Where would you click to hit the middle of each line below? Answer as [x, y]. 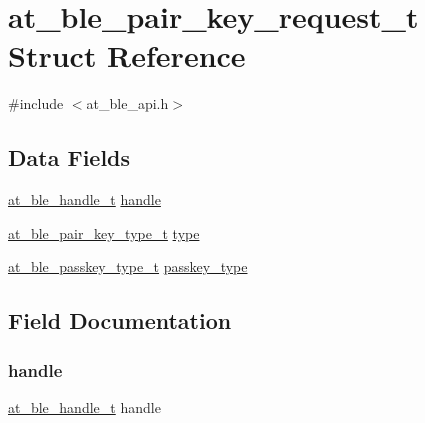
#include [36, 103]
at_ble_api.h [127, 103]
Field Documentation [120, 320]
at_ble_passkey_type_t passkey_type [128, 266]
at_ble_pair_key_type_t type [104, 232]
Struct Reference [127, 55]
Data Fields [69, 157]
